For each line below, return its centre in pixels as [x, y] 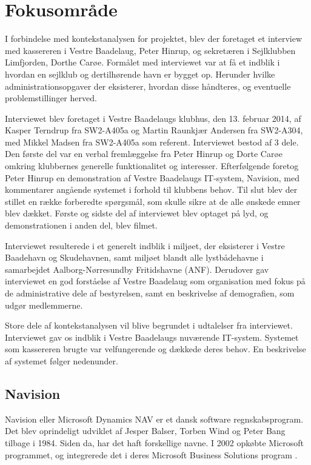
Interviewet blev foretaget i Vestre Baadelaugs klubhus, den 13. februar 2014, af [153, 118]
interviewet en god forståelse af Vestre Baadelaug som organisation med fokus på [155, 281]
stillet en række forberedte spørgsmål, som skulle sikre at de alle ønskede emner [153, 201]
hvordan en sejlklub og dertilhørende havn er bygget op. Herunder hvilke [140, 74]
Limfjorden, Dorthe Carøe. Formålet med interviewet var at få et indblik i [142, 62]
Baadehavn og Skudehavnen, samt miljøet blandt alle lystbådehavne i [134, 257]
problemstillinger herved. [51, 98]
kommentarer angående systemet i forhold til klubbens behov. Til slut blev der [151, 189]
